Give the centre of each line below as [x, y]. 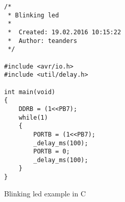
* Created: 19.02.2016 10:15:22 [65, 32]
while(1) [33, 117]
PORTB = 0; [52, 152]
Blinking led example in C [45, 193]
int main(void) [30, 92]
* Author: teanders [43, 41]
